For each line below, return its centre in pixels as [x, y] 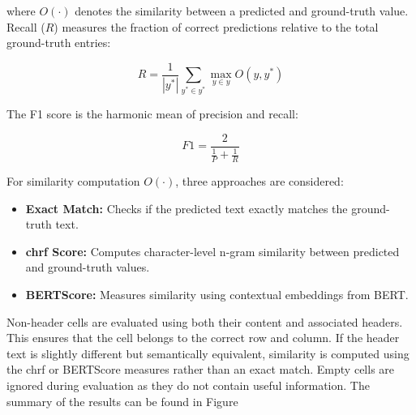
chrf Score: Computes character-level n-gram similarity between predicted [212, 251]
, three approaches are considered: [259, 180]
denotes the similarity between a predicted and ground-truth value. [242, 11]
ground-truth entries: [59, 43]
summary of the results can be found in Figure [122, 401]
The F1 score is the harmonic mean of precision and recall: [152, 114]
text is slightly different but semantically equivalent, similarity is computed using [208, 353]
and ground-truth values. [88, 267]
